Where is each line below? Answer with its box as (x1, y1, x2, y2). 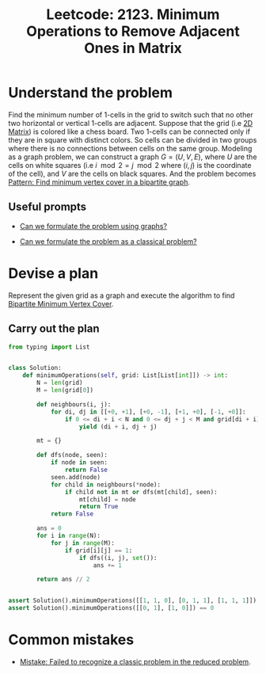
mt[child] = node (78, 495, 136, 504)
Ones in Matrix (84, 40, 182, 57)
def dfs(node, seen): (36, 451, 108, 459)
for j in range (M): (50, 539, 115, 547)
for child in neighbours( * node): (50, 481, 161, 489)
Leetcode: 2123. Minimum (46, 6, 220, 24)
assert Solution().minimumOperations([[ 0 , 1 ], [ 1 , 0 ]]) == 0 (8, 604, 215, 612)
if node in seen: (50, 459, 108, 466)
